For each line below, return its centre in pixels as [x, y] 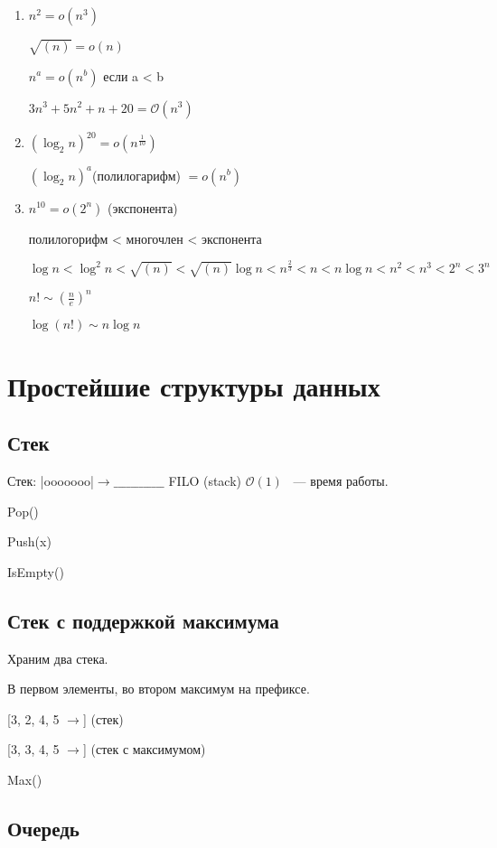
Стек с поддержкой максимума [143, 620]
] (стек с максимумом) [144, 749]
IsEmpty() [36, 571]
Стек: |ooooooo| [51, 480]
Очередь [43, 828]
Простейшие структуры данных [194, 385]
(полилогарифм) [136, 175]
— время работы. [341, 480]
